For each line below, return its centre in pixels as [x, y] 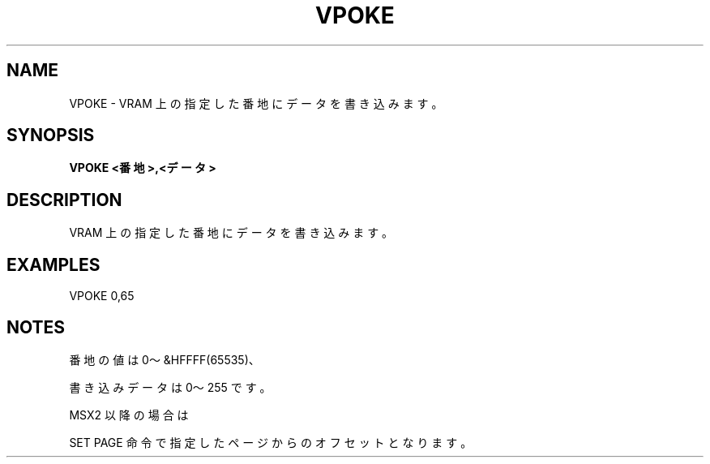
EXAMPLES [53, 264]
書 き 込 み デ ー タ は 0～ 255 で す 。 [170, 387]
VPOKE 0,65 [102, 296]
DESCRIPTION [64, 200]
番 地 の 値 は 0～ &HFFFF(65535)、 [165, 359]
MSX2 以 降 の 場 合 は [129, 415]
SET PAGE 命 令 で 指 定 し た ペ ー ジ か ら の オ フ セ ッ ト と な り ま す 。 [271, 442]
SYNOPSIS [51, 135]
